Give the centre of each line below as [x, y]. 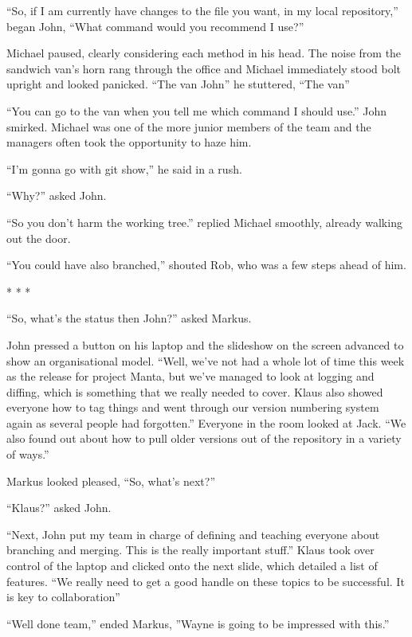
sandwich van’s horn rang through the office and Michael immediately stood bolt [204, 68]
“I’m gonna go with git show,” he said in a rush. [124, 168]
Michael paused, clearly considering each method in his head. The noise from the [204, 53]
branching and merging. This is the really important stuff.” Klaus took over [190, 550]
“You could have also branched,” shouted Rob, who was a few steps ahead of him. [206, 265]
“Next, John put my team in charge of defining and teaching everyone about [193, 534]
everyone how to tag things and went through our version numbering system [193, 407]
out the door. [39, 238]
